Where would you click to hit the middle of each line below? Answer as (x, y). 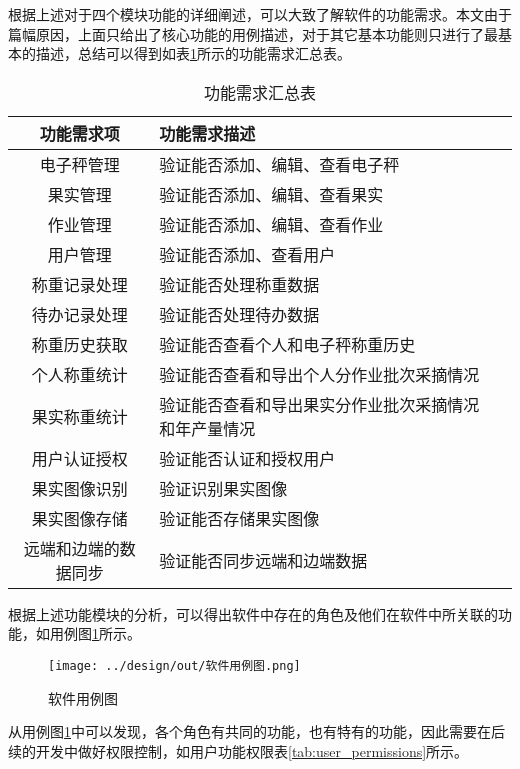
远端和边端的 (71, 548)
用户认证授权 (79, 458)
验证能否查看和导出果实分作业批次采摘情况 (319, 404)
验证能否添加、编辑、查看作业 (271, 224)
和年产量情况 (207, 428)
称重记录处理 (79, 284)
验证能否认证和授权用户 (247, 458)
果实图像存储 (79, 518)
